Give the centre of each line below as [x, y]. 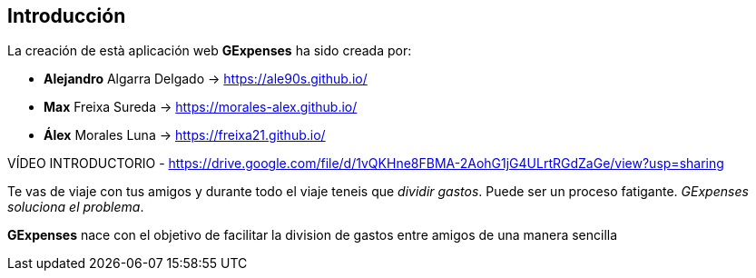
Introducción [67, 16]
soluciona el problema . [76, 207]
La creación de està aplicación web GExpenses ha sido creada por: [210, 51]
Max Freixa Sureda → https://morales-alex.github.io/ [201, 107]
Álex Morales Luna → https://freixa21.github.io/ [185, 135]
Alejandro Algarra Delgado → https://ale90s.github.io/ [206, 79]
